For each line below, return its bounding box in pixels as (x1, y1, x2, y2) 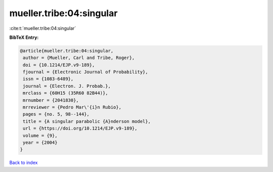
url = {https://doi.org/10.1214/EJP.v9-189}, (23, 126, 138, 131)
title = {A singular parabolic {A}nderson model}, (23, 119, 151, 124)
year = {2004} (23, 140, 58, 145)
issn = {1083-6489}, (23, 76, 74, 82)
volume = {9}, (23, 133, 58, 138)
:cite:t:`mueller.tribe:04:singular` (9, 25, 76, 31)
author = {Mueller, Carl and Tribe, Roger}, (23, 55, 135, 61)
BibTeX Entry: (9, 34, 39, 40)
